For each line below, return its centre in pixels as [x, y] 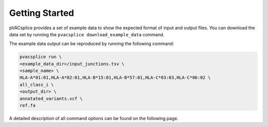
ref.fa [28, 106]
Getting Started [42, 13]
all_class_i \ [37, 85]
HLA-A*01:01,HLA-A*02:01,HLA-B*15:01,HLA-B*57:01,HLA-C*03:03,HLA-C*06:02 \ [115, 78]
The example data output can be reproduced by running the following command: [92, 44]
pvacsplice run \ [41, 57]
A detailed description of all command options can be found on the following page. [94, 119]
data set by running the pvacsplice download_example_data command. [87, 34]
